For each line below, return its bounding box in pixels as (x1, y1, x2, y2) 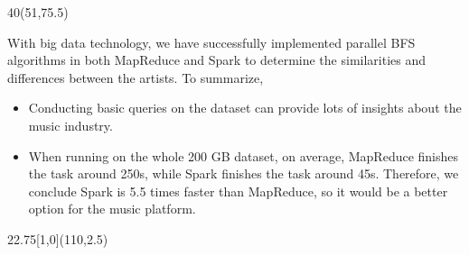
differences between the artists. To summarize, (7, 68, 264, 87)
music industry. (28, 115, 113, 134)
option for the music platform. (28, 199, 196, 218)
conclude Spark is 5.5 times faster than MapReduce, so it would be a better (28, 181, 448, 200)
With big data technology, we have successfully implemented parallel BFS (7, 32, 416, 51)
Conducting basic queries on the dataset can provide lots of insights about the (28, 98, 462, 117)
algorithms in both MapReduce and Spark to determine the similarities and (7, 50, 427, 69)
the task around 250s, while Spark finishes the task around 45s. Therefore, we (28, 164, 459, 183)
